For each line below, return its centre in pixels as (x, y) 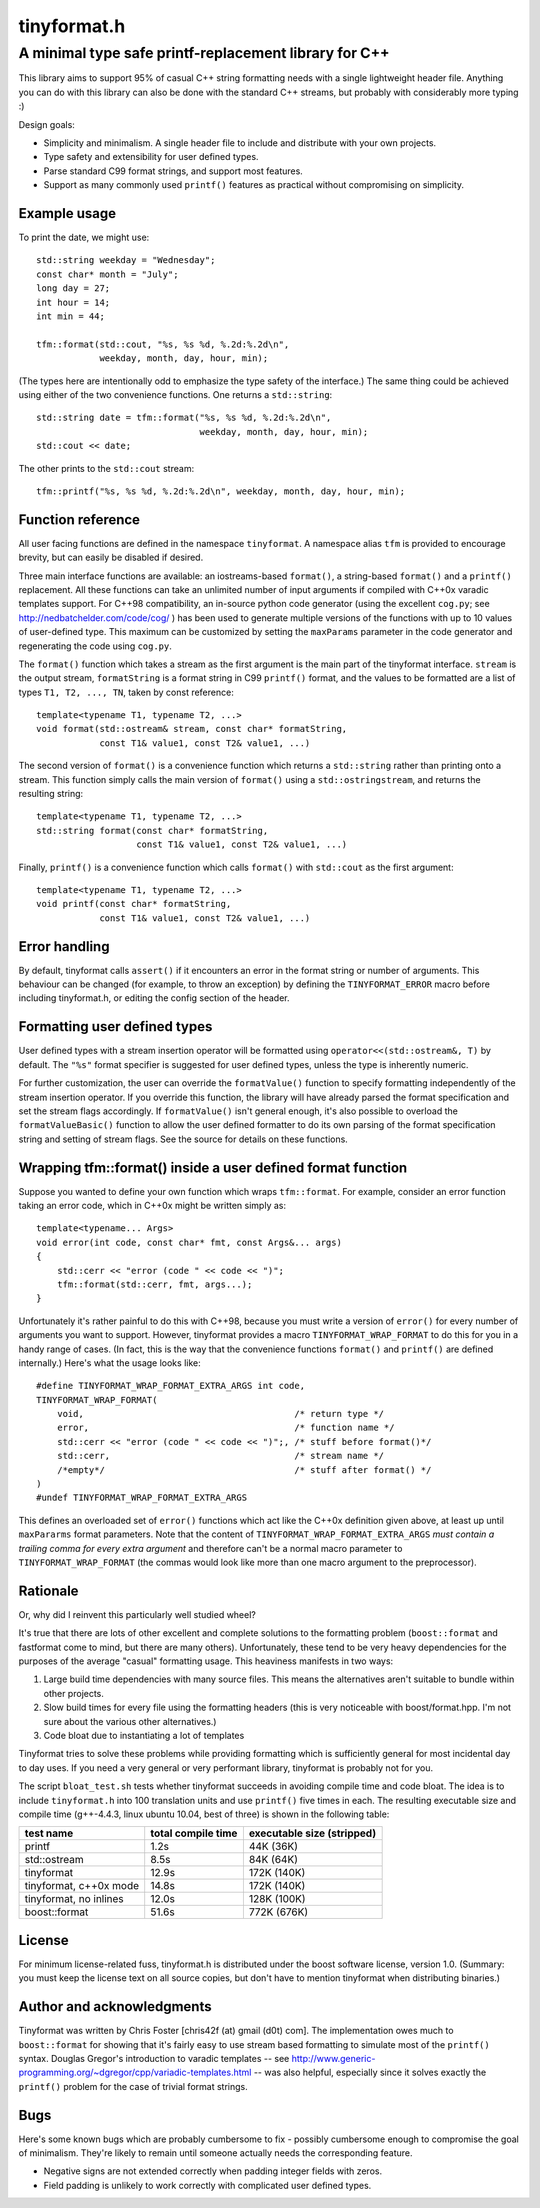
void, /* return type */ (220, 1414)
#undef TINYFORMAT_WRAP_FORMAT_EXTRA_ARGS (142, 1498)
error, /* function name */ (225, 1428)
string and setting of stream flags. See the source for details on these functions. (183, 1139)
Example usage (67, 213)
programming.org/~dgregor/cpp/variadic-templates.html (135, 2072)
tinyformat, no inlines (74, 1899)
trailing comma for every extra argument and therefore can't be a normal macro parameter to (210, 1548)
